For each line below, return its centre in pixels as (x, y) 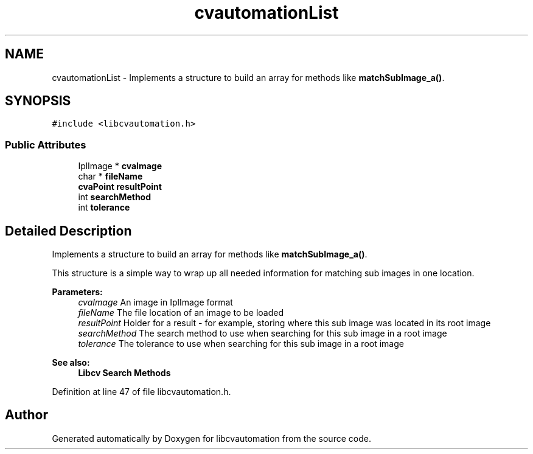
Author (26, 415)
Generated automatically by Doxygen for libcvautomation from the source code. (211, 438)
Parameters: (77, 292)
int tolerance (104, 208)
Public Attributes (46, 145)
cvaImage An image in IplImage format (155, 302)
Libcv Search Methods (124, 373)
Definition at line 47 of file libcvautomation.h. (141, 392)
